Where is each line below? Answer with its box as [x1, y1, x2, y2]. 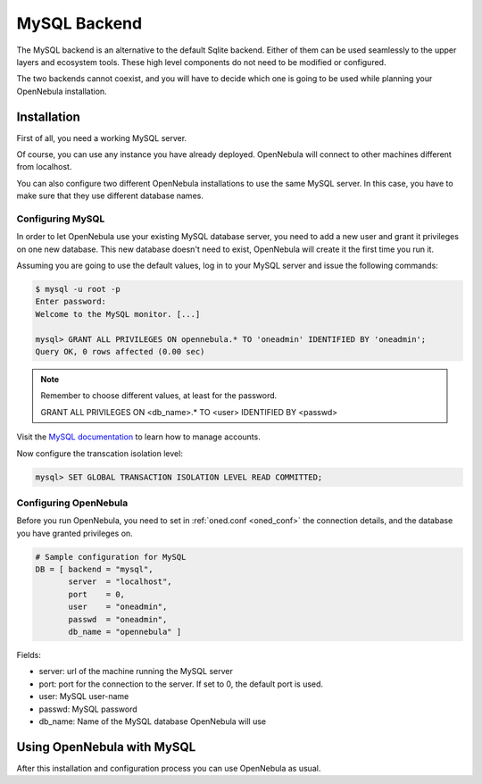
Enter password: [35, 296, 107, 307]
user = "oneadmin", [68, 602, 168, 612]
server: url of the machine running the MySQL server [38, 666, 234, 677]
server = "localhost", [68, 577, 173, 587]
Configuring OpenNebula [16, 496, 129, 509]
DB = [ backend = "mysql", [35, 564, 154, 575]
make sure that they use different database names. [16, 190, 204, 201]
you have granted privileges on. [16, 528, 133, 538]
